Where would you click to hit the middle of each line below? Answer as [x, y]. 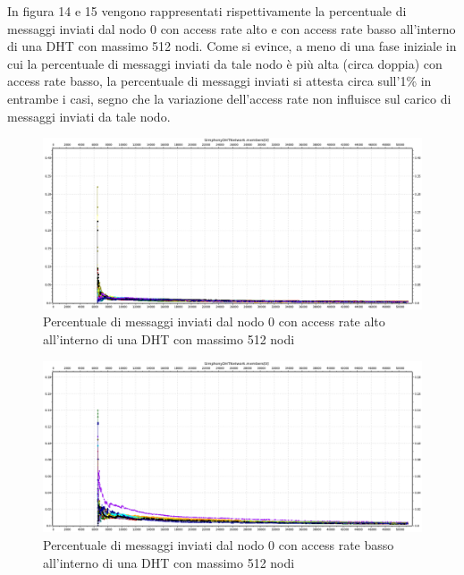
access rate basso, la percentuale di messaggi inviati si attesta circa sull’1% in [219, 81]
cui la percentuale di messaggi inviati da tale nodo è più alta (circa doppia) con [225, 63]
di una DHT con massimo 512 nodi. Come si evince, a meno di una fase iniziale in [232, 46]
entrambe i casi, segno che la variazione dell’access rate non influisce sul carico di [229, 98]
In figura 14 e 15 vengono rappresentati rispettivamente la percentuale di [207, 11]
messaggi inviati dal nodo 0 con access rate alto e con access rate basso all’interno [232, 28]
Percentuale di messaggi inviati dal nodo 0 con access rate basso [219, 544]
